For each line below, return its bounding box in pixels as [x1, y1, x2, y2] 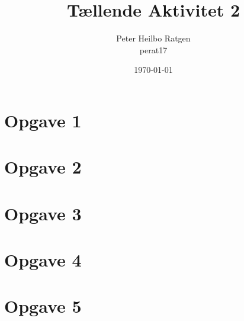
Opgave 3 [4, 201, 82, 225]
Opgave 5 [4, 294, 82, 318]
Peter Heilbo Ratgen [116, 32, 191, 44]
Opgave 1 [4, 108, 82, 132]
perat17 [139, 43, 168, 56]
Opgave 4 [4, 248, 82, 272]
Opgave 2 [4, 155, 82, 179]
